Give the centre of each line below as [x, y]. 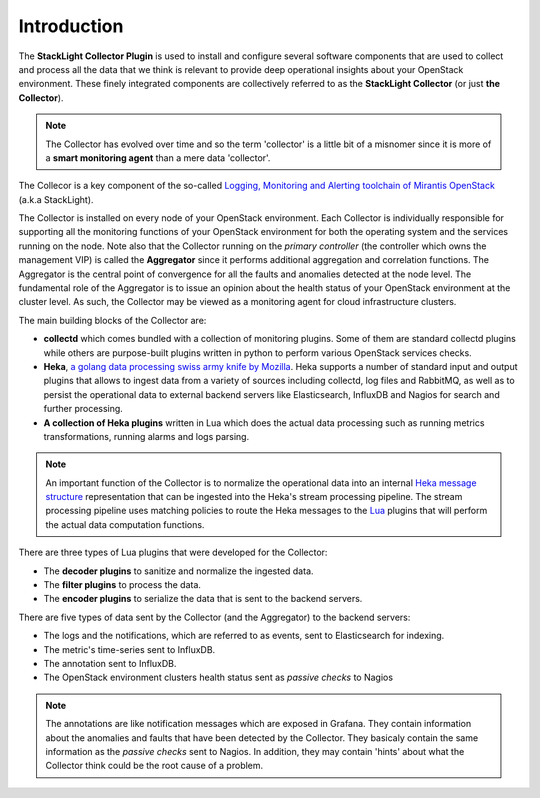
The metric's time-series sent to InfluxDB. [129, 649]
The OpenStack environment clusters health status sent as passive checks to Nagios [218, 677]
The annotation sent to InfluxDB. [110, 663]
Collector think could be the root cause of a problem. [154, 766]
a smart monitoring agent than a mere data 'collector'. [158, 157]
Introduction [71, 26]
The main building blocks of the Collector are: [112, 320]
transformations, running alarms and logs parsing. [146, 436]
